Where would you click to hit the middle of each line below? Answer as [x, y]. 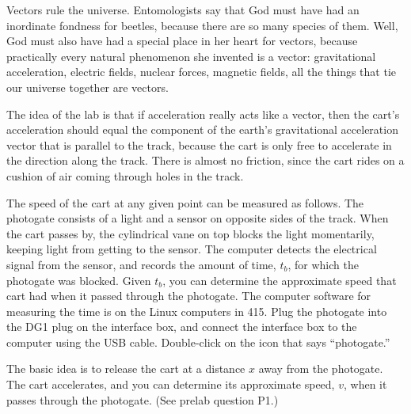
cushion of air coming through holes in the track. [125, 175]
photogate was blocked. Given [79, 280]
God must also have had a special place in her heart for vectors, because [182, 41]
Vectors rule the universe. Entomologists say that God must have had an [183, 9]
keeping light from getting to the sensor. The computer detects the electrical [192, 249]
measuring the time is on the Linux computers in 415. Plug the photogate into [197, 311]
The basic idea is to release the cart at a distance [126, 368]
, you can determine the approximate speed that [280, 280]
